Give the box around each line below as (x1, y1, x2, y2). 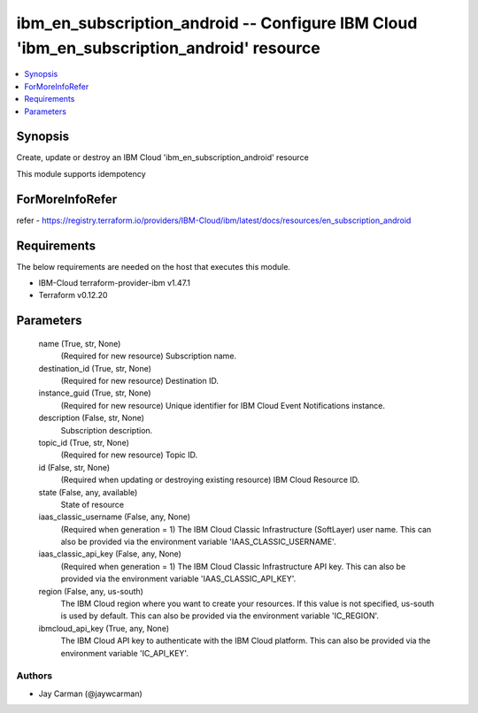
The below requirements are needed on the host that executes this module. (16, 261, 291, 272)
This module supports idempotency (16, 168, 146, 179)
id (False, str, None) (38, 462, 111, 472)
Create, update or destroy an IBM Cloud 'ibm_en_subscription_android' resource (16, 152, 309, 163)
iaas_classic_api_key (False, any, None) (38, 548, 181, 559)
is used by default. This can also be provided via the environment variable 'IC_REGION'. (60, 610, 380, 621)
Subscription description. (60, 425, 153, 435)
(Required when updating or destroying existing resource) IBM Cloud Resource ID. (60, 474, 360, 486)
